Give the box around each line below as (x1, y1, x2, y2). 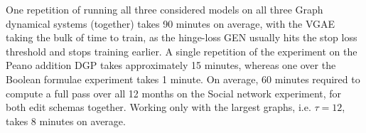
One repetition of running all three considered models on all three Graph (6, 2, 323, 16)
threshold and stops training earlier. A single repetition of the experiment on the (6, 43, 357, 58)
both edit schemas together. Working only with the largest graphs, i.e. (6, 100, 311, 115)
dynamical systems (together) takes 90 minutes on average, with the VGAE (6, 16, 335, 31)
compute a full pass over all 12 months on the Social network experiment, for (6, 85, 342, 100)
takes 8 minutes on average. (6, 113, 126, 128)
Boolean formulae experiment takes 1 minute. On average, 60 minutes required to (6, 71, 360, 86)
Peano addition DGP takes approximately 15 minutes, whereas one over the (6, 58, 336, 73)
